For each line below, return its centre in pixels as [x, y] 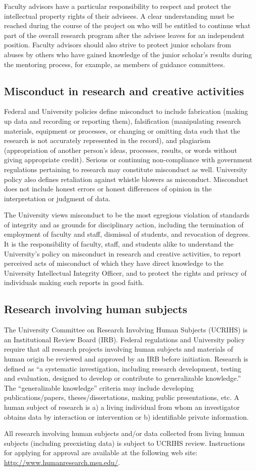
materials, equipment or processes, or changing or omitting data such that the [122, 130]
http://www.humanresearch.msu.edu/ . [62, 462]
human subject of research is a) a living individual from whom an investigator [122, 407]
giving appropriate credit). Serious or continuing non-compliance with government [128, 160]
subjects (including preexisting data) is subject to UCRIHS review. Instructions [125, 443]
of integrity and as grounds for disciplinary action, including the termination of [124, 224]
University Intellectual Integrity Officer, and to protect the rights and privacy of [125, 272]
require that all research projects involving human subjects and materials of [119, 349]
